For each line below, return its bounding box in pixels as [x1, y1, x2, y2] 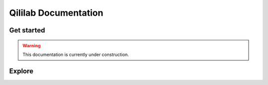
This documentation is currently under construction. [22, 52, 129, 57]
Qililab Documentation [9, 7, 104, 18]
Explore [9, 67, 34, 75]
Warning [22, 42, 41, 49]
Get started [9, 26, 45, 34]
